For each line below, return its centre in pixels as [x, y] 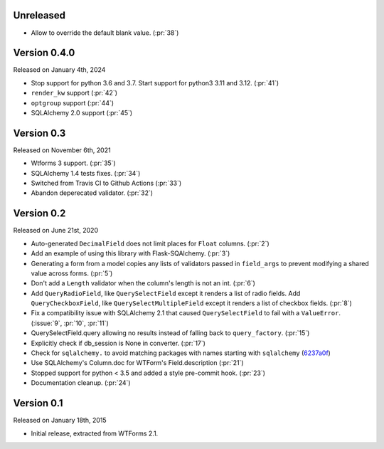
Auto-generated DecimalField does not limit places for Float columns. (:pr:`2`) [150, 243]
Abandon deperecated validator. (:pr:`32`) [92, 193]
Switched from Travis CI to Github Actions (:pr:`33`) [106, 183]
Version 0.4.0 [44, 53]
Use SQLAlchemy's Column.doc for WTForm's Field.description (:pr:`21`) [138, 363]
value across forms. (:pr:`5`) [72, 273]
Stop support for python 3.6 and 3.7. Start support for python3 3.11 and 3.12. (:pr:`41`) [155, 83]
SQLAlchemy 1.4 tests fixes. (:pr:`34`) [86, 173]
